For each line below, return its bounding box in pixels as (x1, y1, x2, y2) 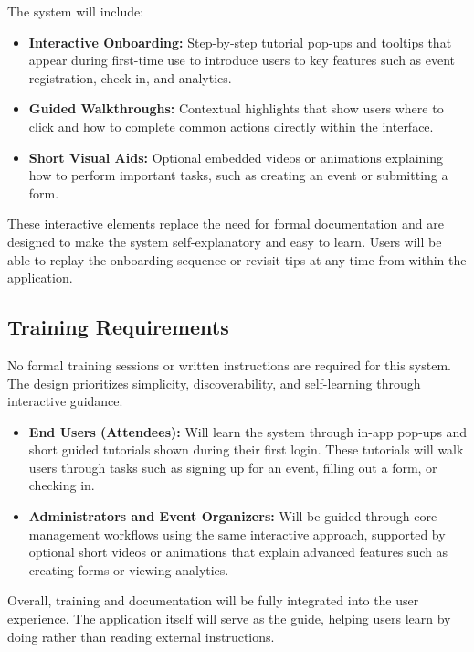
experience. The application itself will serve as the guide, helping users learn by (7, 609, 451, 628)
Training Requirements (7, 313, 229, 341)
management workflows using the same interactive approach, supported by (28, 524, 446, 543)
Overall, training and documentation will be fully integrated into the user (7, 591, 419, 610)
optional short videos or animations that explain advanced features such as (28, 542, 448, 561)
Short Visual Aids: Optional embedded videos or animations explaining (28, 147, 443, 166)
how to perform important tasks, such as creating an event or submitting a (28, 166, 448, 185)
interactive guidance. (7, 391, 123, 411)
